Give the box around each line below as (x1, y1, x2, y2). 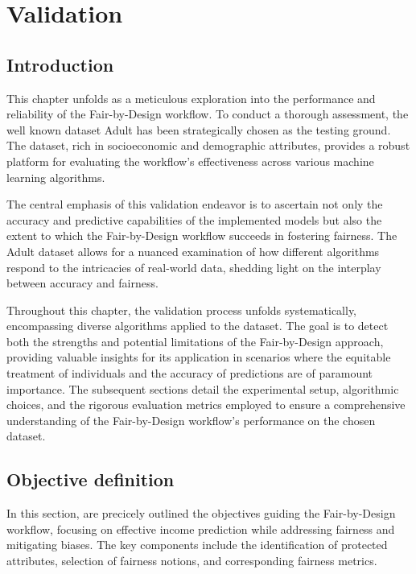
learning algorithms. (6, 168, 105, 185)
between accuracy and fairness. (6, 275, 159, 291)
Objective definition (6, 467, 175, 492)
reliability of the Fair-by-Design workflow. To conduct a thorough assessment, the (6, 105, 409, 122)
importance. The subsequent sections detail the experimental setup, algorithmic (6, 380, 399, 397)
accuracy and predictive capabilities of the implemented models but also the (6, 211, 382, 228)
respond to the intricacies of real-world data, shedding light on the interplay (6, 258, 381, 275)
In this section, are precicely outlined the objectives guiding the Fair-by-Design (6, 505, 396, 522)
